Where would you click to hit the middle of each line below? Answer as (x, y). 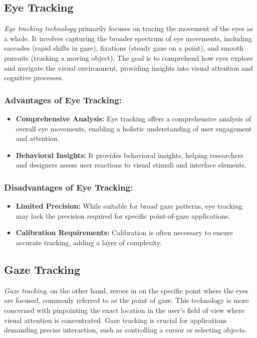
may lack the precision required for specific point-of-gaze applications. (123, 215)
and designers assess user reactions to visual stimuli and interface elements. (131, 165)
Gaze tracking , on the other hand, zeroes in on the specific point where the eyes (126, 290)
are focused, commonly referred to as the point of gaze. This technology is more (126, 300)
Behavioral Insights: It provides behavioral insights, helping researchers (130, 155)
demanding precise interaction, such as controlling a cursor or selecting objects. (125, 330)
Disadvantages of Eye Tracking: (69, 187)
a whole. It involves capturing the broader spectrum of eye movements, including (128, 38)
